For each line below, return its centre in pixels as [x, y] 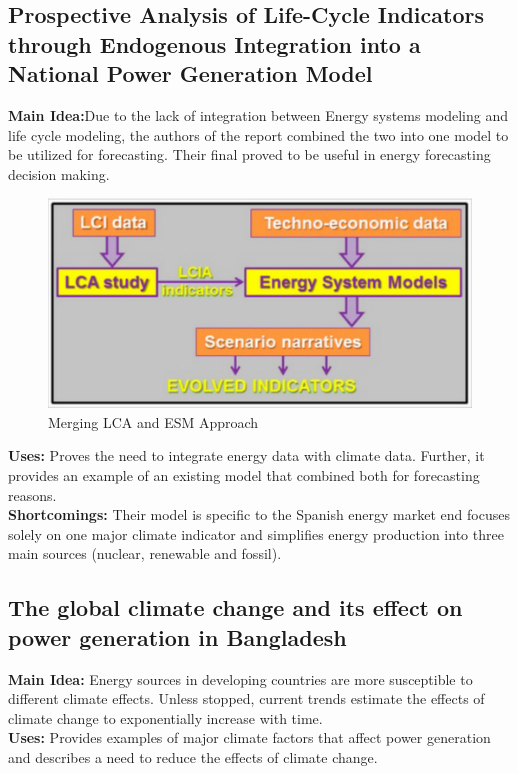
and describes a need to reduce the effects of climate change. [193, 756]
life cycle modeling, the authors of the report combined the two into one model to [258, 134]
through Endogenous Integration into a [214, 43]
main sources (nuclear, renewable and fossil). [145, 553]
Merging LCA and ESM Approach [153, 421]
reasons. [32, 494]
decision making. [59, 173]
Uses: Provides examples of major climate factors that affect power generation [249, 737]
